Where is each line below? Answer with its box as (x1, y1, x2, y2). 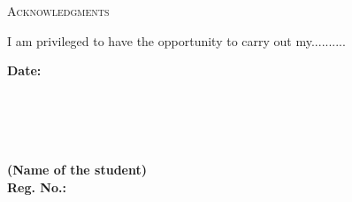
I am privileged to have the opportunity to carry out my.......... (7, 31, 346, 50)
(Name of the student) (7, 160, 148, 179)
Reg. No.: (7, 177, 66, 196)
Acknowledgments (7, 2, 110, 19)
